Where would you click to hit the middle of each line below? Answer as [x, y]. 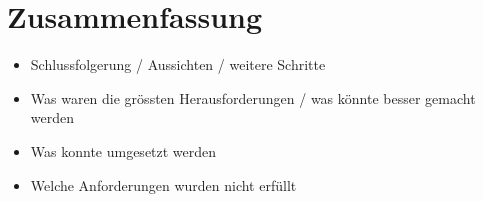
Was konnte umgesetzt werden [123, 150]
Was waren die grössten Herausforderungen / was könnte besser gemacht [253, 97]
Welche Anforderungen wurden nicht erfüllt [163, 184]
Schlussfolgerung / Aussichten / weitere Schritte [178, 64]
